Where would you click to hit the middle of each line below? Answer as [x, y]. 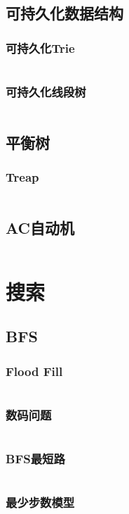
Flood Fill [34, 371]
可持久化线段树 [46, 91]
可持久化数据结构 [64, 13]
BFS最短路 [35, 458]
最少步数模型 [40, 502]
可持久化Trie [40, 48]
